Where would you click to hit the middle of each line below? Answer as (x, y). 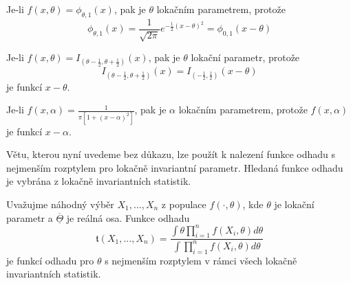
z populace (184, 204)
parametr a (30, 217)
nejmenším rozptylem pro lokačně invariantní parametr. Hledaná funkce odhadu (175, 167)
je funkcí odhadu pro (50, 260)
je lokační (294, 204)
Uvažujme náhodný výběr (60, 204)
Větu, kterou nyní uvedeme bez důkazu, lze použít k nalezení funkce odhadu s (171, 154)
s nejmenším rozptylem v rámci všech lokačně (201, 260)
